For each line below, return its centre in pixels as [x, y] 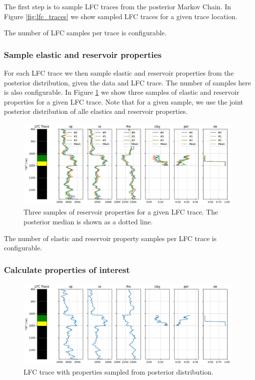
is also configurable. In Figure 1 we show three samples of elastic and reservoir [122, 92]
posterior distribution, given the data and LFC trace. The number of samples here [127, 82]
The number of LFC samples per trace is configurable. [85, 33]
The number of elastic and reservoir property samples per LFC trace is [110, 238]
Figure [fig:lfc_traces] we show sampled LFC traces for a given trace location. [121, 16]
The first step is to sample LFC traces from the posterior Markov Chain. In [118, 6]
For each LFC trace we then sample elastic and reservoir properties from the [119, 73]
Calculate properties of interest [67, 269]
